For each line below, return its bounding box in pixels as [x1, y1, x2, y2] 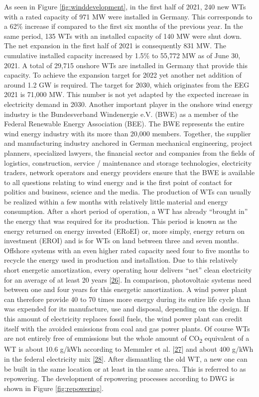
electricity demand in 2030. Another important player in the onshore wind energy [4, 99, 253, 109]
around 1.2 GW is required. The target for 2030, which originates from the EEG [4, 79, 250, 90]
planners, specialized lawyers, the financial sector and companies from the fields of [4, 147, 255, 158]
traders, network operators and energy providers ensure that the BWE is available [4, 167, 255, 178]
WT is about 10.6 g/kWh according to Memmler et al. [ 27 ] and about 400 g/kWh [4, 344, 254, 354]
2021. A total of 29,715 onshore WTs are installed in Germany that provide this [4, 60, 248, 70]
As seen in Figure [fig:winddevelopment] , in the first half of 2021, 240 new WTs [4, 1, 246, 11]
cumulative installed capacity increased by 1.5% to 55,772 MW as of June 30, [4, 50, 241, 60]
